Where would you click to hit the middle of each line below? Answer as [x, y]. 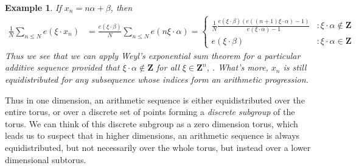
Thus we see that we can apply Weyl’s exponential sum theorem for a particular [153, 55]
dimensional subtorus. [46, 159]
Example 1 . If [33, 7]
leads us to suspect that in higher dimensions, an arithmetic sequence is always [152, 135]
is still [295, 67]
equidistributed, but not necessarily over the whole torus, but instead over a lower [158, 147]
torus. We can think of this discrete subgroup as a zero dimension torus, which [152, 123]
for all [168, 67]
